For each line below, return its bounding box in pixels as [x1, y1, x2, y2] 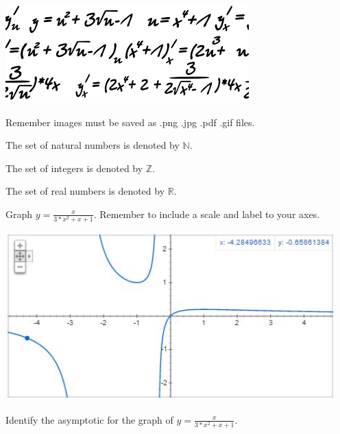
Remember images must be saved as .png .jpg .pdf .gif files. [5, 114, 255, 129]
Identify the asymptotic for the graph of [5, 412, 173, 426]
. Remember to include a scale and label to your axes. [93, 206, 320, 221]
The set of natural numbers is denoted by [5, 138, 180, 152]
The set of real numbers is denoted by [5, 184, 165, 198]
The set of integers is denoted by [5, 160, 143, 175]
